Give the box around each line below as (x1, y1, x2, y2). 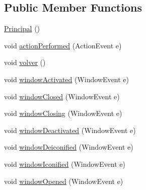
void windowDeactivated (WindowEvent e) (4, 124, 136, 135)
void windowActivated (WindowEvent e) (4, 74, 129, 84)
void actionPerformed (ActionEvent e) (4, 40, 122, 50)
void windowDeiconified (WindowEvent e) (4, 142, 133, 152)
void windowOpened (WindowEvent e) (4, 175, 123, 186)
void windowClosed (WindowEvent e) (4, 91, 120, 101)
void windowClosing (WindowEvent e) (4, 108, 122, 118)
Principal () (4, 23, 40, 34)
